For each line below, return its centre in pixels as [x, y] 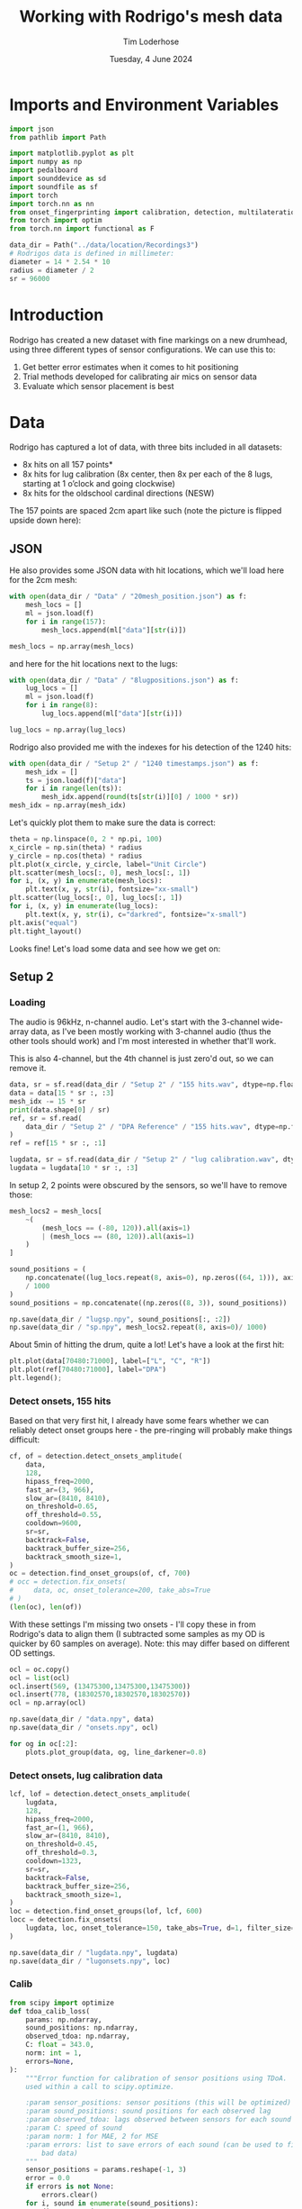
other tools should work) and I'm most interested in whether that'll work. [143, 1041]
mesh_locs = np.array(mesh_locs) [72, 646]
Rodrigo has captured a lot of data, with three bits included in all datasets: [146, 447]
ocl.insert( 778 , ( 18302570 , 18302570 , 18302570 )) [100, 1695]
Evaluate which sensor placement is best [98, 386]
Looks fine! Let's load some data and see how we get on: [115, 949]
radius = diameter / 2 [52, 270]
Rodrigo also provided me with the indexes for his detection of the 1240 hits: [151, 747]
